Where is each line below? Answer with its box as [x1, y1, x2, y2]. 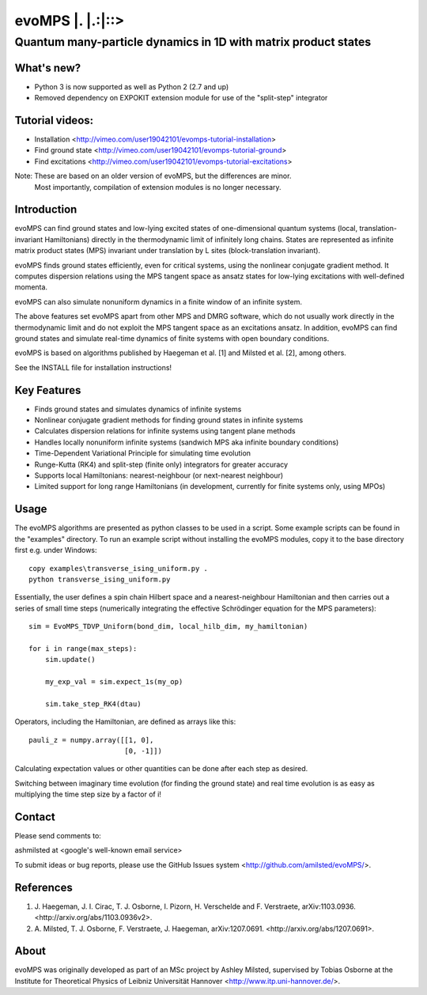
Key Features [14, 384, 81, 397]
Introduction [14, 202, 77, 217]
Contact [14, 810, 55, 823]
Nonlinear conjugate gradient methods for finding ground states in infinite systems [34, 415, 304, 425]
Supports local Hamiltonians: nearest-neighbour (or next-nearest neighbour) [34, 471, 284, 480]
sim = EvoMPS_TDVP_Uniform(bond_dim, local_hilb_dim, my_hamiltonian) [28, 622, 308, 631]
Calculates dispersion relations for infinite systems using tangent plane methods [34, 426, 296, 436]
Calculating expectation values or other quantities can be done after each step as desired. [14, 764, 308, 774]
